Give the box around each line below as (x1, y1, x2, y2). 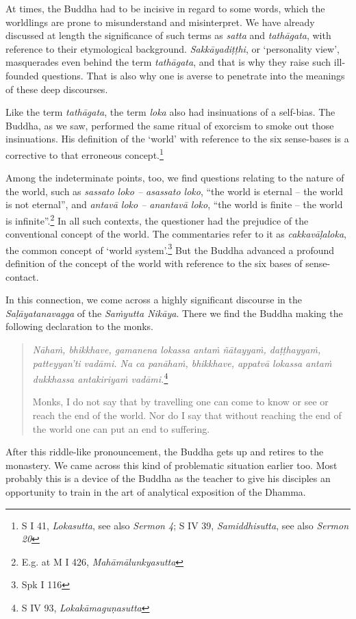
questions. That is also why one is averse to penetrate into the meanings (42, 68, 345, 82)
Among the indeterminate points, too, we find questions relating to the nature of (5, 170, 344, 185)
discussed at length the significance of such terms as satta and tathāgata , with (5, 28, 331, 42)
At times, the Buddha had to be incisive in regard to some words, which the (5, 1, 325, 15)
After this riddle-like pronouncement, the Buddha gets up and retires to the (5, 444, 324, 459)
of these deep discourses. (5, 81, 108, 96)
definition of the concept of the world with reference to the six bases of (5, 256, 303, 270)
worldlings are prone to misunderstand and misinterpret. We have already (5, 14, 315, 29)
